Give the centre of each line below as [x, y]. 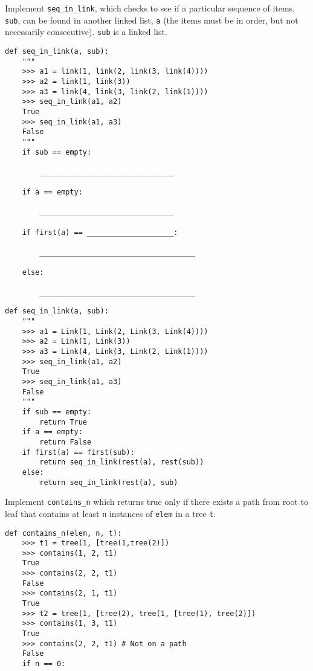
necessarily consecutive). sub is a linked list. [86, 32]
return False [66, 442]
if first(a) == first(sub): [78, 452]
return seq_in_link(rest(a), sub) [109, 482]
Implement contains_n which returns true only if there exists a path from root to [157, 502]
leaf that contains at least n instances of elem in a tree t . [111, 513]
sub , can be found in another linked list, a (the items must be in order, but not [152, 20]
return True [63, 422]
